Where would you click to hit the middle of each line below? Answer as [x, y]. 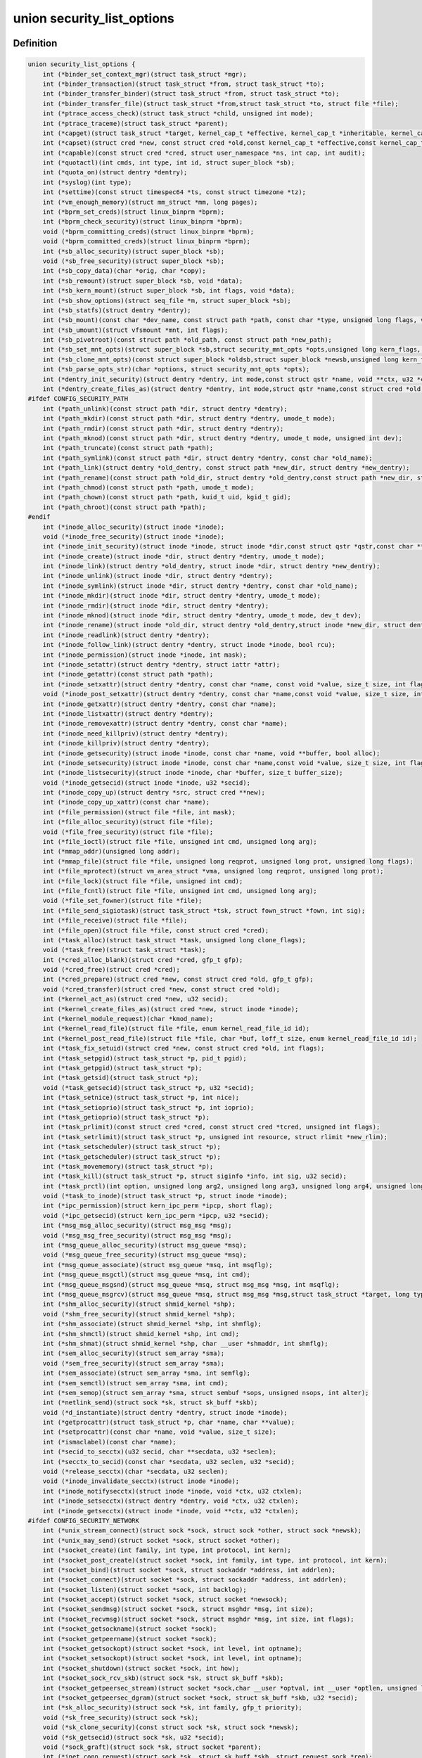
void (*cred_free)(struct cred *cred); [111, 970]
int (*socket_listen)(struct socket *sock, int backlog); [145, 1590]
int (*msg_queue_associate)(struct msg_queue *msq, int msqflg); [158, 1265]
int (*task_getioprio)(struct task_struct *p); [126, 1117]
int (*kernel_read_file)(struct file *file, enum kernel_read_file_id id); [176, 1029]
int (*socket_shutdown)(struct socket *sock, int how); [141, 1668]
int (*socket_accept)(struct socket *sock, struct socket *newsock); [165, 1599]
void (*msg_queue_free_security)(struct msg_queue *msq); [145, 1255]
